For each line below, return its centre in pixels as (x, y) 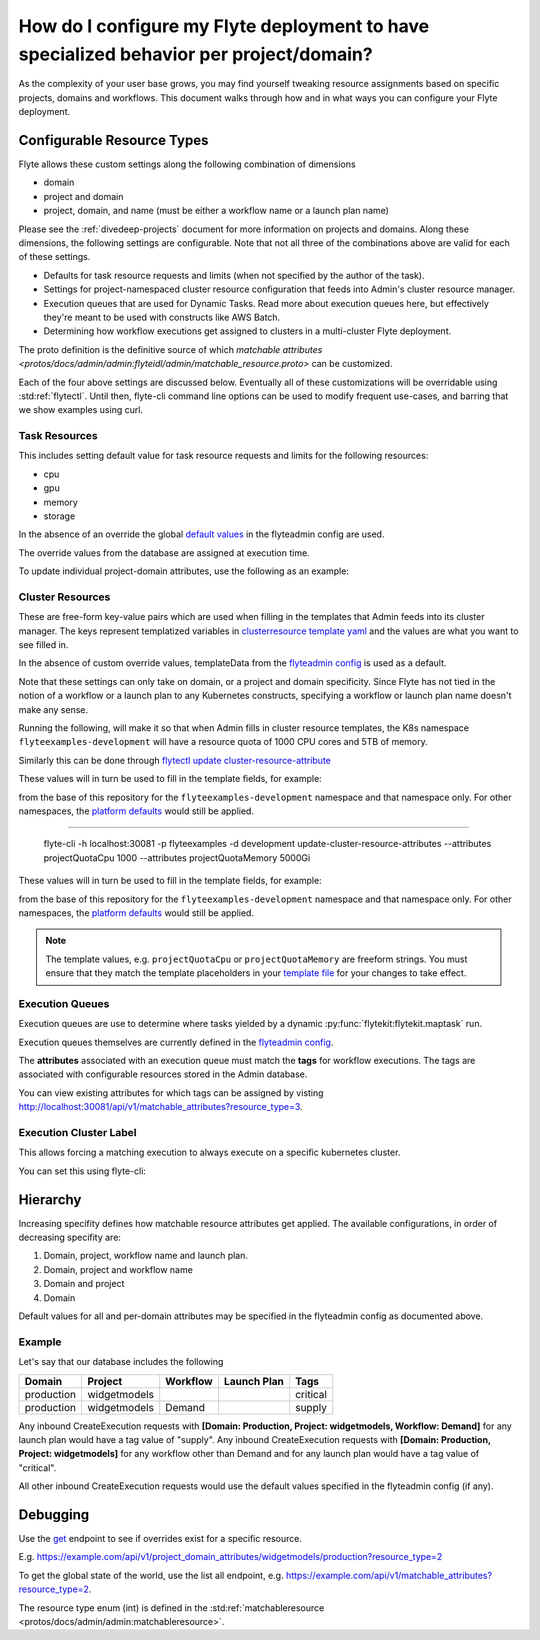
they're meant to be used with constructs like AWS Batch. (162, 317)
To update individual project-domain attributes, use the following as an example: (184, 571)
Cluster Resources (64, 597)
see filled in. (43, 645)
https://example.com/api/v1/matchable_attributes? (389, 1575)
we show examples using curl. (81, 410)
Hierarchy (50, 1199)
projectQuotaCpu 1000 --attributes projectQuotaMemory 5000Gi (177, 857)
